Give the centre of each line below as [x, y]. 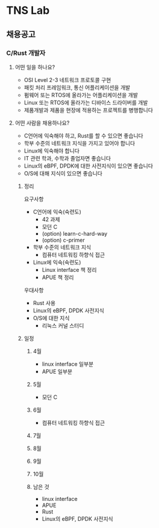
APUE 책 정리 [58, 277]
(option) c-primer [64, 240]
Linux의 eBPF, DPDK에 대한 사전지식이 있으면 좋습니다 [89, 166]
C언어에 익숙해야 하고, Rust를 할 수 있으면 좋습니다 [83, 136]
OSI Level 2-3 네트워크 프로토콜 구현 [67, 80]
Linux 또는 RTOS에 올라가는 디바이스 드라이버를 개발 [86, 102]
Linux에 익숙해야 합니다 [52, 151]
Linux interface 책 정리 [69, 269]
